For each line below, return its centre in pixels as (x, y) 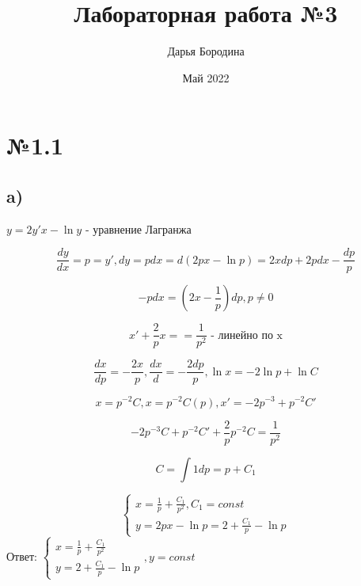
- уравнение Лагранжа (138, 228)
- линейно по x (247, 335)
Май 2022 (206, 77)
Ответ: (22, 556)
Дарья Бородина (206, 51)
